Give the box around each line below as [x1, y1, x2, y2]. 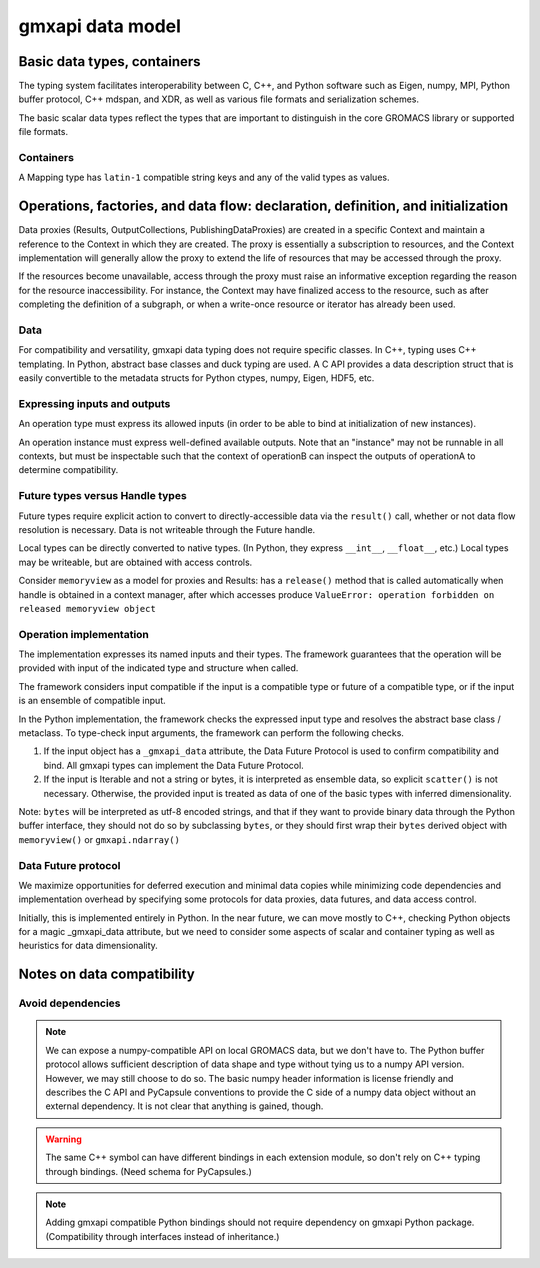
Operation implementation [18, 627, 150, 641]
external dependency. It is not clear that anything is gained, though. [45, 1100, 324, 1112]
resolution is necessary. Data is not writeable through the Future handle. [18, 524, 316, 535]
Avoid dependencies [18, 996, 121, 1010]
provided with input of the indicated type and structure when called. [18, 662, 299, 674]
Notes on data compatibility [18, 966, 195, 983]
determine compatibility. [18, 464, 119, 476]
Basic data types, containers [18, 53, 201, 70]
